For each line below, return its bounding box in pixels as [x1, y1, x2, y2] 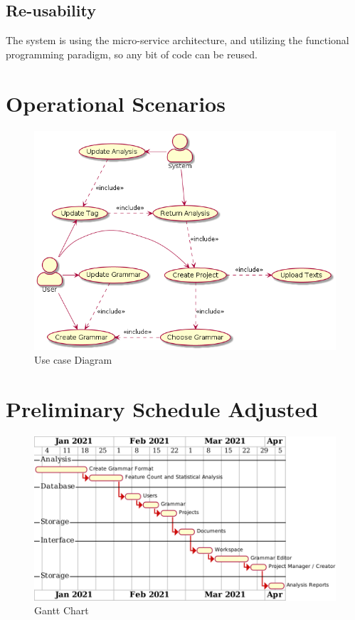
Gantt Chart [34, 603, 89, 618]
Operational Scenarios [6, 88, 226, 117]
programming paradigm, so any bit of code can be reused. [6, 46, 258, 61]
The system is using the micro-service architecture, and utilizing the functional [6, 33, 349, 48]
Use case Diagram [34, 352, 112, 367]
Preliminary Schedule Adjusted [6, 394, 319, 424]
